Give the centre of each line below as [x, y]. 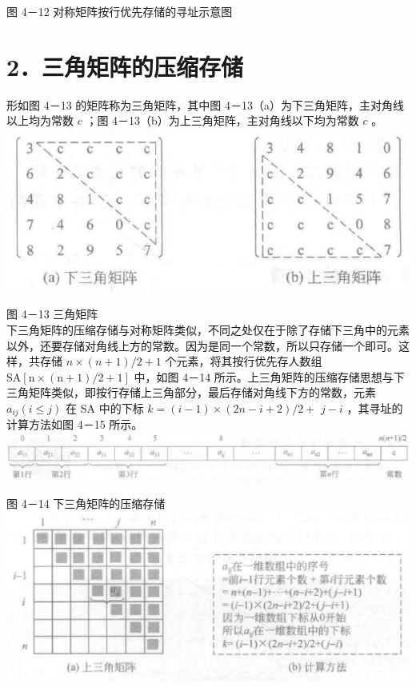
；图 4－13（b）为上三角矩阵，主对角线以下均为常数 [222, 120]
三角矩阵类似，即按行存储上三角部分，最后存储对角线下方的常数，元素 [191, 392]
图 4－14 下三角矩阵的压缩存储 [86, 503]
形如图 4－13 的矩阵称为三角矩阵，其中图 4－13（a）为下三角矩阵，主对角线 [205, 104]
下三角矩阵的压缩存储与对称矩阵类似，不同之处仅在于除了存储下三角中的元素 [208, 329]
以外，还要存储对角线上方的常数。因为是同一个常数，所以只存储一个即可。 [202, 345]
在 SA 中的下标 [105, 407]
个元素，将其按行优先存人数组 [244, 361]
